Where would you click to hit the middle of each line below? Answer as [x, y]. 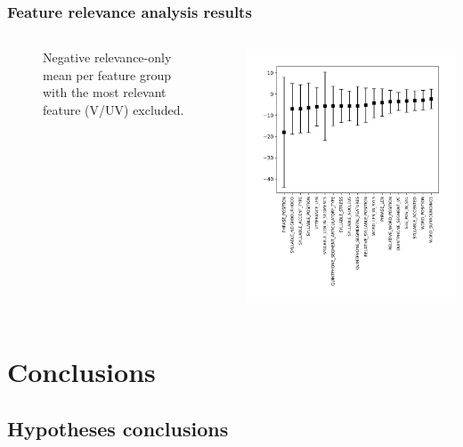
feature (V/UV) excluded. [114, 110]
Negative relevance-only [107, 57]
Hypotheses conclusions [118, 428]
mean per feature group [107, 74]
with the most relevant [105, 92]
